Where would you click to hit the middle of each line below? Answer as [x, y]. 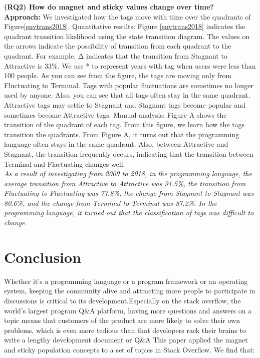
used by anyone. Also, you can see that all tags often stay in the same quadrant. [127, 95]
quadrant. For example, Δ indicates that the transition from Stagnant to [116, 55]
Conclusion [43, 257]
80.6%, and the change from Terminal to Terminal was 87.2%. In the [110, 203]
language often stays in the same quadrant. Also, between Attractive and [116, 144]
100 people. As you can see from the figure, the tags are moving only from [118, 75]
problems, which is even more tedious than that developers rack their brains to [125, 330]
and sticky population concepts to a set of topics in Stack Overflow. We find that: [129, 349]
